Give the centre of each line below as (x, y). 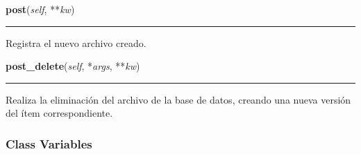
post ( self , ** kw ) (40, 9)
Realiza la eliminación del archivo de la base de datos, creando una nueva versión (178, 99)
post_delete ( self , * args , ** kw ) (73, 66)
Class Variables (49, 143)
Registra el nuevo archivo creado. (76, 42)
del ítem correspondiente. (59, 113)
